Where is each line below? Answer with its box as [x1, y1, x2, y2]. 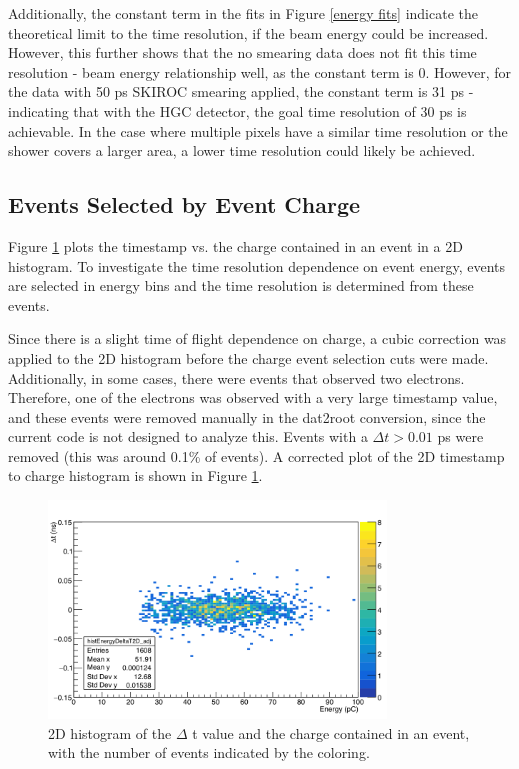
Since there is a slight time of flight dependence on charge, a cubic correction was [8, 328, 507, 349]
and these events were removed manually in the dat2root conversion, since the [8, 406, 486, 427]
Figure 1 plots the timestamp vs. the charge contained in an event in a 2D [8, 235, 463, 256]
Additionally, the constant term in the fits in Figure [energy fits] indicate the [8, 3, 478, 23]
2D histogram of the [48, 722, 172, 743]
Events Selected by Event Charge [8, 189, 361, 220]
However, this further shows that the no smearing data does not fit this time [8, 42, 477, 63]
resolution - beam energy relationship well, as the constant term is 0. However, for [8, 61, 512, 82]
